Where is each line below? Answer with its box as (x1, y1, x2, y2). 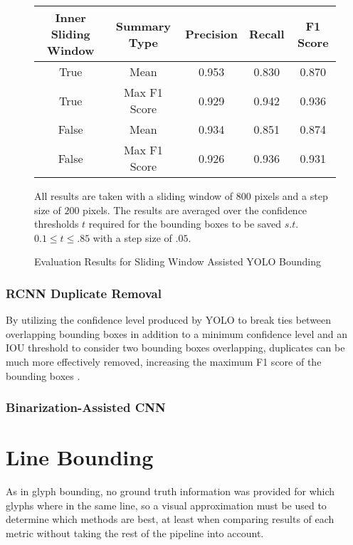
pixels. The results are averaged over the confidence (83, 202, 307, 217)
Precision (185, 26, 238, 42)
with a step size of (93, 230, 172, 245)
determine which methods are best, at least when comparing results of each (6, 512, 334, 527)
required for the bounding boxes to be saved (88, 216, 282, 231)
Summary (115, 17, 172, 34)
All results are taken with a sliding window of (34, 189, 233, 203)
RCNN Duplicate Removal (6, 284, 162, 302)
